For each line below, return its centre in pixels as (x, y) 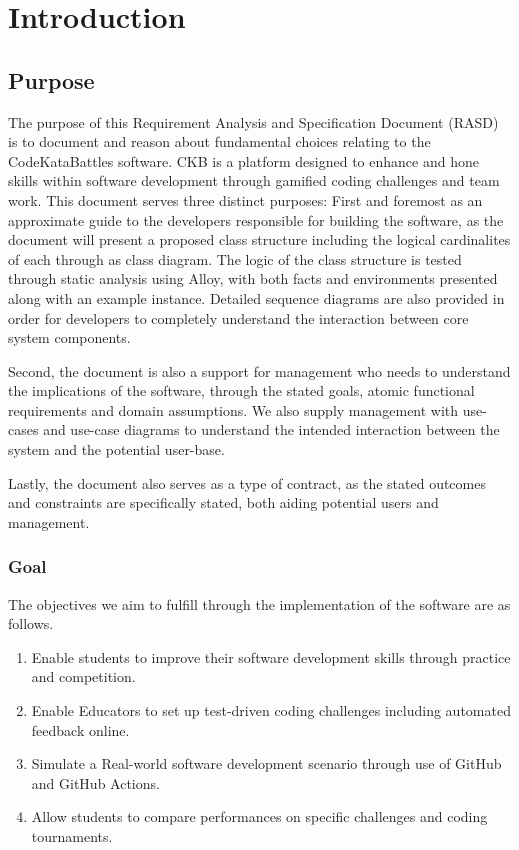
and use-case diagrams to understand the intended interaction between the (271, 429)
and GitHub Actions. (95, 782)
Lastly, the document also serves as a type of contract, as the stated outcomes (247, 482)
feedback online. (80, 729)
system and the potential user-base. (116, 449)
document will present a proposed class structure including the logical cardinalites (259, 239)
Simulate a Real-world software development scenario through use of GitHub (266, 763)
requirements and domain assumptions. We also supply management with (233, 409)
